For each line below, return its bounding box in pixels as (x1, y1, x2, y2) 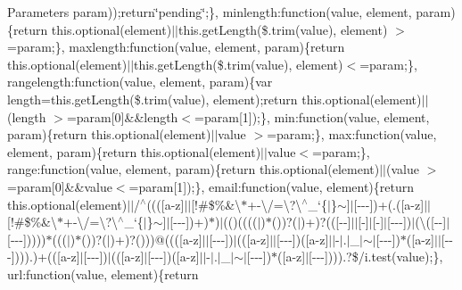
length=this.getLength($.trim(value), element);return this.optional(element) (7, 89, 422, 108)
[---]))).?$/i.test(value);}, (309, 247, 443, 266)
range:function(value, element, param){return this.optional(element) (7, 160, 380, 178)
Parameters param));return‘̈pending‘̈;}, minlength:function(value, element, (7, 3, 412, 21)
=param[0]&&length (66, 107, 178, 126)
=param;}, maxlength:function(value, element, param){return (7, 37, 345, 56)
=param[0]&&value (7, 177, 112, 195)
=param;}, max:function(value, (267, 125, 437, 144)
